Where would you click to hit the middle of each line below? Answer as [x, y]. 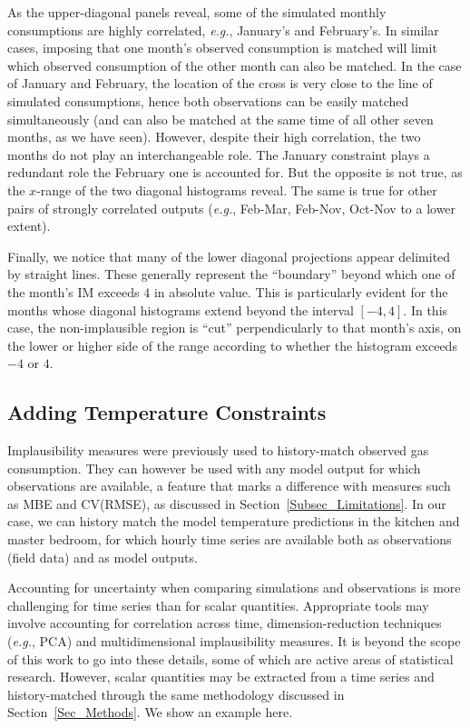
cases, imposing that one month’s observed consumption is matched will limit [222, 48]
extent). [29, 226]
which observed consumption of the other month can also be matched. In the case [235, 65]
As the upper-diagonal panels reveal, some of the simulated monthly [197, 12]
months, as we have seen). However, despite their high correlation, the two [214, 137]
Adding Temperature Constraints [167, 412]
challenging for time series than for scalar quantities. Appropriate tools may [218, 605]
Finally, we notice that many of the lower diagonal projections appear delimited [229, 256]
